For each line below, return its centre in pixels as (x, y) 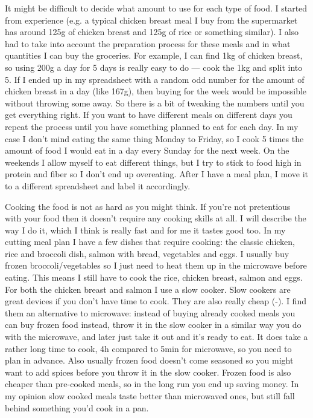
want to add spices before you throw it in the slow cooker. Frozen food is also (148, 372)
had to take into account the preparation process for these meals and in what (148, 43)
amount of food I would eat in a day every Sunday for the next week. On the (147, 150)
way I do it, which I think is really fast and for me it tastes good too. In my (145, 230)
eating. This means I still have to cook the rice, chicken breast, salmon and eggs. (154, 277)
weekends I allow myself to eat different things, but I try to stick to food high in (153, 162)
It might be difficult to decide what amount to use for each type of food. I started (156, 8)
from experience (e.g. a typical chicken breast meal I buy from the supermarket (151, 20)
